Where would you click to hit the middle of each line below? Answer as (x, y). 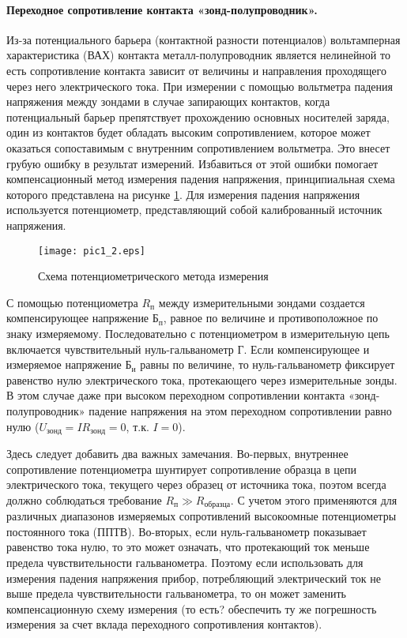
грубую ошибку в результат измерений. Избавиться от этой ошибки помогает (192, 163)
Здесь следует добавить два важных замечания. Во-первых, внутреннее (177, 453)
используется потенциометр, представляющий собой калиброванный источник (194, 210)
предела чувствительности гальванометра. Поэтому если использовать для (185, 562)
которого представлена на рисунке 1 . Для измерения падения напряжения (183, 194)
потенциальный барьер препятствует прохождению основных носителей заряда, (198, 116)
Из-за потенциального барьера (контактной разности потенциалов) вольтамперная (203, 39)
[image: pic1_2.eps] (92, 251)
